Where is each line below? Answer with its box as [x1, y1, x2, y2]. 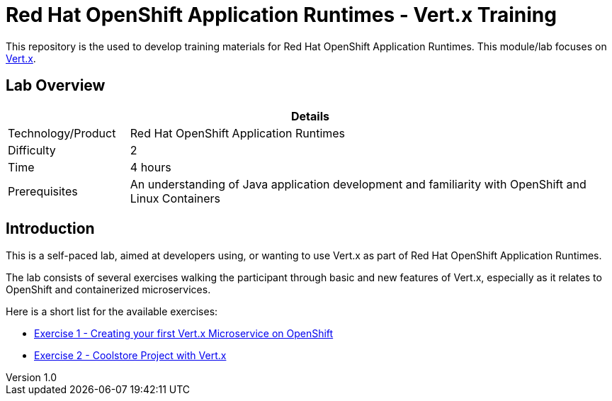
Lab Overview [6, 77, 106, 95]
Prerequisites [8, 183, 78, 198]
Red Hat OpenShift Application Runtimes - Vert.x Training [6, 3, 557, 27]
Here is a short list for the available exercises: [6, 305, 218, 318]
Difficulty [8, 142, 56, 157]
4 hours [130, 159, 171, 174]
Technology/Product [8, 125, 116, 140]
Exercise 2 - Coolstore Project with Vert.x [34, 349, 227, 362]
